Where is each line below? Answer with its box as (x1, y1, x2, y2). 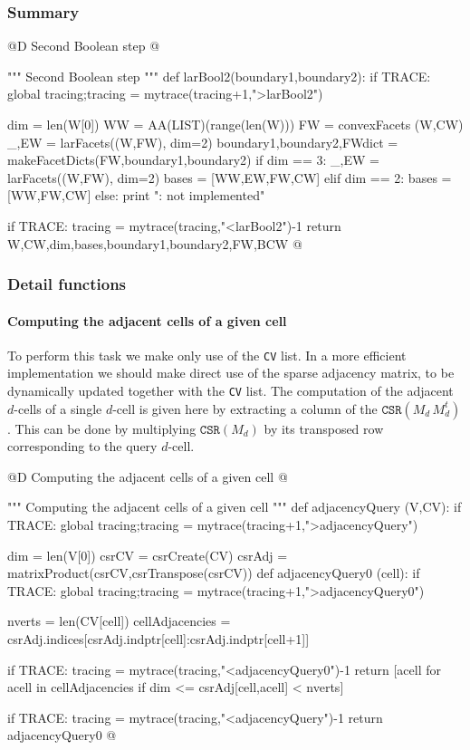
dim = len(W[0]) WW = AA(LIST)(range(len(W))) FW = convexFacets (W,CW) (7, 115, 464, 133)
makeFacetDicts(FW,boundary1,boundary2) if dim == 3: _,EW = (7, 150, 379, 169)
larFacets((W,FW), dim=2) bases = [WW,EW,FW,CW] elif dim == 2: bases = (7, 168, 452, 187)
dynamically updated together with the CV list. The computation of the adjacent (7, 381, 454, 400)
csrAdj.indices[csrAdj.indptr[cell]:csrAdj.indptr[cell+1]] (7, 630, 310, 649)
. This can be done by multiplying (7, 418, 197, 437)
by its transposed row (264, 418, 384, 437)
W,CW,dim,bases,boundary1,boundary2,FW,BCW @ (7, 234, 302, 253)
